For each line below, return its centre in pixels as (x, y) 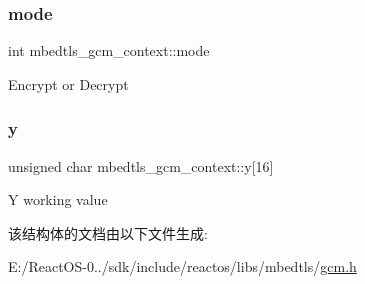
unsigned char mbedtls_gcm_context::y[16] (141, 165)
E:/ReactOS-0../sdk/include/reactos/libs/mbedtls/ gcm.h (182, 266)
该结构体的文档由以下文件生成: (108, 232)
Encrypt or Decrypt (68, 83)
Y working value (58, 199)
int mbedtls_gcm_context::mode (109, 50)
